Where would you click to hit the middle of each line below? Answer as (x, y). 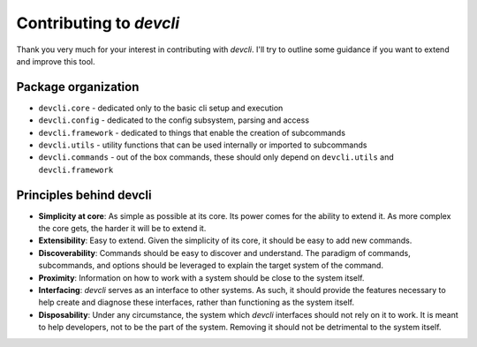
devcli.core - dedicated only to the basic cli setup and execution (161, 108)
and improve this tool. (56, 61)
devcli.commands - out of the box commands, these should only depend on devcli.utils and (216, 157)
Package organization (78, 87)
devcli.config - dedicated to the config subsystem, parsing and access (174, 120)
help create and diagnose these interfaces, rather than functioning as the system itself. (197, 302)
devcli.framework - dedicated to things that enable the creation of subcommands (192, 132)
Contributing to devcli (98, 23)
